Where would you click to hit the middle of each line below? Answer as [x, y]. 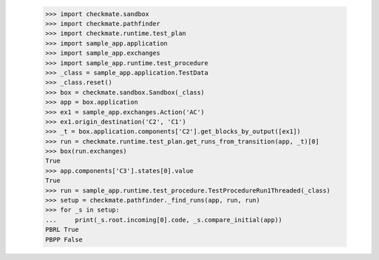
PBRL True [62, 230]
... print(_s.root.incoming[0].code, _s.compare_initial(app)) [164, 220]
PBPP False [64, 239]
